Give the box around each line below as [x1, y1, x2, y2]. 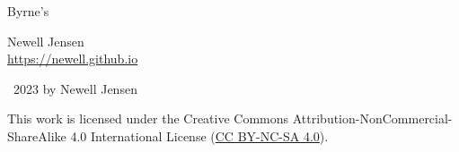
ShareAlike [7, 126, 66, 145]
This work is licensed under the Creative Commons [7, 109, 289, 128]
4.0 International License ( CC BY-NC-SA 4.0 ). [70, 126, 329, 145]
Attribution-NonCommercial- [292, 109, 453, 128]
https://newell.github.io [7, 49, 138, 68]
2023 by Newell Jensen [13, 79, 137, 97]
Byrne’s [7, 2, 49, 20]
